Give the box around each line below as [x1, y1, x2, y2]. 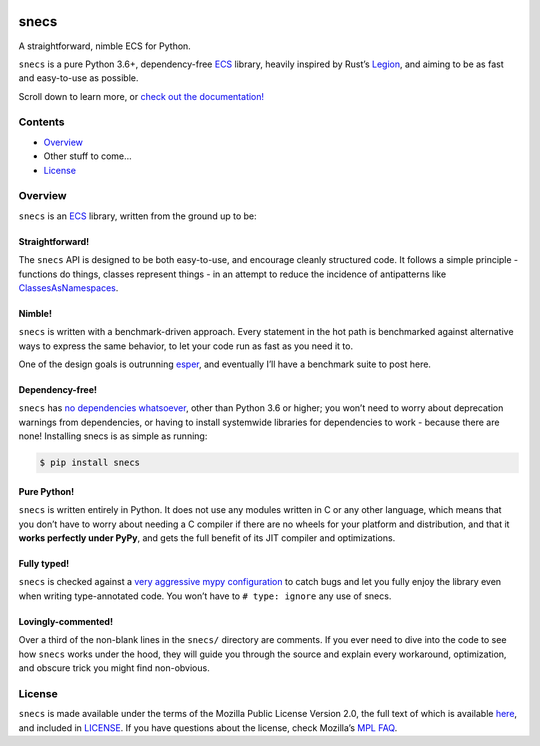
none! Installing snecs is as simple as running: [18, 430, 208, 442]
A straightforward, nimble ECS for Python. [18, 40, 192, 52]
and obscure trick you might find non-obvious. [18, 661, 210, 674]
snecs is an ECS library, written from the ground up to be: [18, 210, 257, 222]
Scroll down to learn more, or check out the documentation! [18, 90, 265, 102]
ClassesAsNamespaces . [18, 281, 119, 294]
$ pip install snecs [39, 457, 140, 469]
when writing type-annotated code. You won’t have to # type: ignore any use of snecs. [18, 590, 392, 602]
